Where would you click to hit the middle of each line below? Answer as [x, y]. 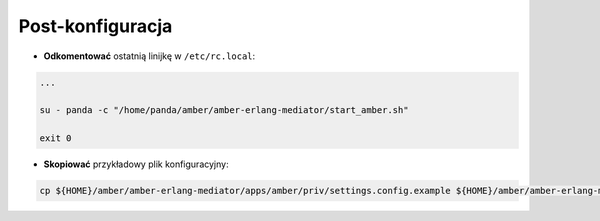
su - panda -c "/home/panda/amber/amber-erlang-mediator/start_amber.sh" [224, 110]
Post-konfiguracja [95, 26]
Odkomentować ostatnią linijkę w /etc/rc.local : [149, 56]
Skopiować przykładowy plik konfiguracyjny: [136, 164]
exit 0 [55, 138]
